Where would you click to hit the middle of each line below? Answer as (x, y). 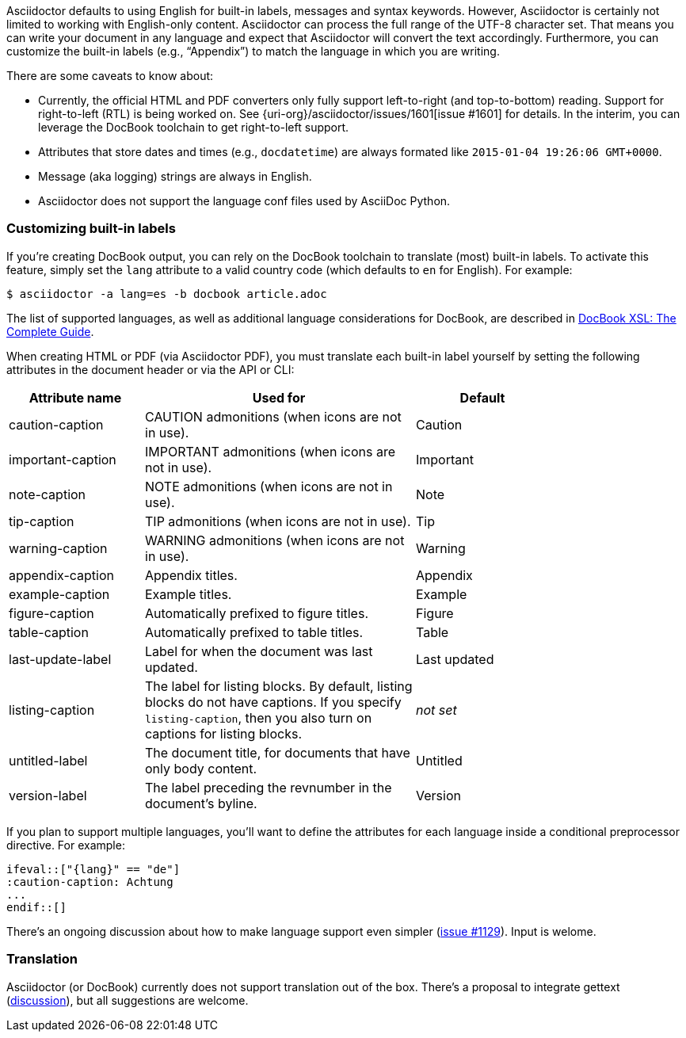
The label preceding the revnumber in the (269, 787)
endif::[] (36, 907)
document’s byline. (201, 803)
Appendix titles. (191, 575)
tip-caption (42, 521)
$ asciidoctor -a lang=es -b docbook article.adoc (167, 294)
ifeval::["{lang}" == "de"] (93, 869)
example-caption (59, 594)
